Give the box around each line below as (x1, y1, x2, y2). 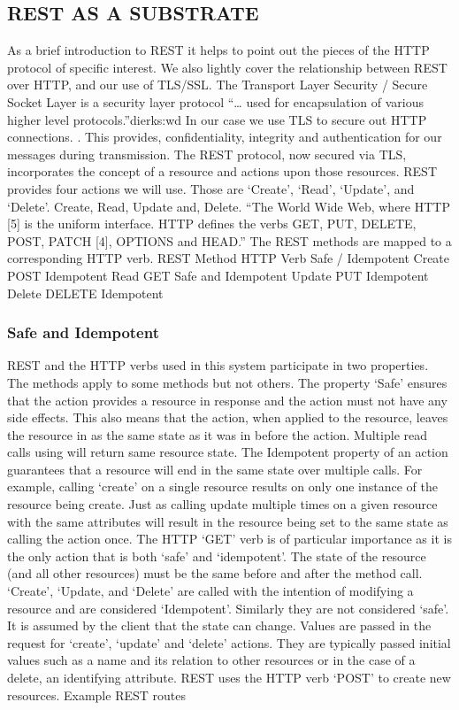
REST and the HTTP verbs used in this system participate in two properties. (7, 356, 429, 374)
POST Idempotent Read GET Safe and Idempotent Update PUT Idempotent (7, 266, 429, 284)
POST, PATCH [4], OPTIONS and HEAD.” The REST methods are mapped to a (7, 231, 452, 250)
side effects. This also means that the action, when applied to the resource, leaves (7, 408, 448, 427)
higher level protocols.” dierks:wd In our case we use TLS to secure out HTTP (7, 110, 427, 128)
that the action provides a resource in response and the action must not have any (7, 390, 448, 409)
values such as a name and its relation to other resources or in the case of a (7, 651, 416, 669)
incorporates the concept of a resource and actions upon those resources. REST (7, 162, 438, 181)
